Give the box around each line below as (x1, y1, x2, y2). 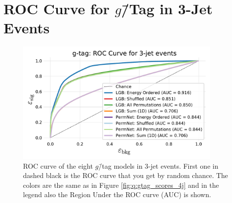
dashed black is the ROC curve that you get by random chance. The (23, 170, 228, 180)
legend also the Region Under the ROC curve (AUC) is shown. (23, 189, 211, 200)
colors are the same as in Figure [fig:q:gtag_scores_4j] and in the (23, 179, 219, 190)
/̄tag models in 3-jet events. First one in (98, 160, 218, 171)
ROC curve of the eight (23, 160, 93, 171)
